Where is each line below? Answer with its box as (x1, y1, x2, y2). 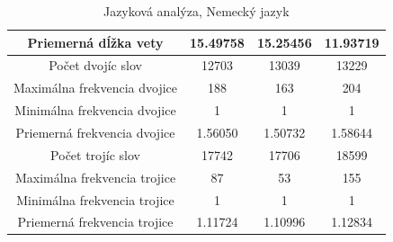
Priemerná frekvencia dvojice (15, 122, 175, 141)
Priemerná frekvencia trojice (17, 212, 174, 231)
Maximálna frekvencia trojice (14, 167, 176, 186)
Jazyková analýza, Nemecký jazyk (103, 2, 290, 20)
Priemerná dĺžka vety (27, 32, 164, 51)
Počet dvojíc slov (49, 56, 142, 75)
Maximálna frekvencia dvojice (13, 78, 178, 97)
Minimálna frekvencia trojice (16, 190, 174, 209)
